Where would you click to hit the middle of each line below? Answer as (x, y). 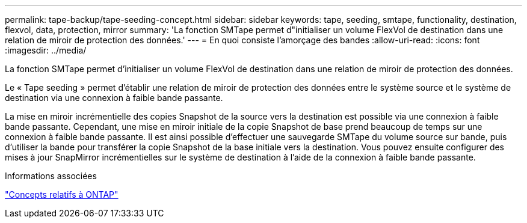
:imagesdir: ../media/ (46, 50)
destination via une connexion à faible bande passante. (114, 98)
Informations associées (51, 176)
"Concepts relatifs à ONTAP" (62, 194)
